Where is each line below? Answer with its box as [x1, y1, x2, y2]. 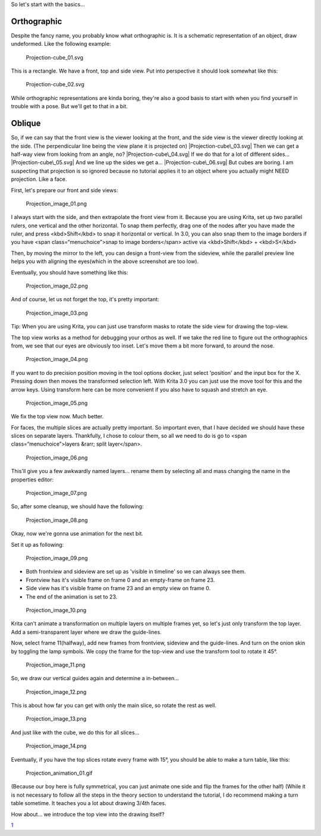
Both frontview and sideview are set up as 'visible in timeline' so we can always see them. [26, 568, 246, 575]
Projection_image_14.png [26, 743, 87, 750]
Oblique [11, 118, 41, 129]
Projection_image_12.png [26, 688, 87, 696]
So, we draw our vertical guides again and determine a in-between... [11, 675, 180, 682]
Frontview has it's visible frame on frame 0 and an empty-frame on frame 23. [26, 576, 215, 583]
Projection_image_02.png [26, 283, 89, 290]
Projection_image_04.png [26, 356, 89, 363]
